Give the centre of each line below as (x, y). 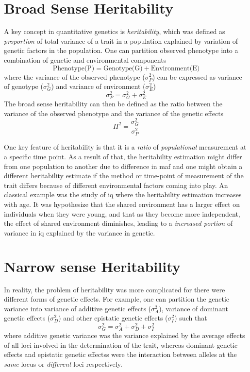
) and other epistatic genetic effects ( (113, 318)
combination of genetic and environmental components (85, 59)
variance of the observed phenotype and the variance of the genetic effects (114, 113)
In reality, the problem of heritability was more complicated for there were (115, 289)
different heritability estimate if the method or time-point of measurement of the (124, 176)
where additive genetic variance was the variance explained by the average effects (125, 335)
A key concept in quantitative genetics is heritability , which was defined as (115, 31)
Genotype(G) (123, 68)
